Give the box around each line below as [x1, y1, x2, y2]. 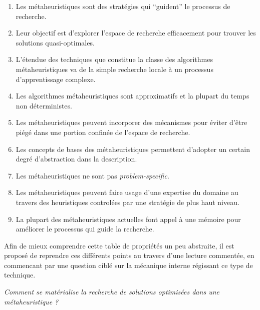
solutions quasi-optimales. [16, 37, 95, 47]
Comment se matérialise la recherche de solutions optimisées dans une [4, 286, 219, 297]
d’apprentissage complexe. [16, 73, 96, 84]
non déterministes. [16, 100, 72, 110]
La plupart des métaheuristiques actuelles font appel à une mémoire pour [16, 213, 241, 224]
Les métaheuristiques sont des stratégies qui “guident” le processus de [16, 1, 230, 11]
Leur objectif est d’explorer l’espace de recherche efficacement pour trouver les [16, 27, 256, 38]
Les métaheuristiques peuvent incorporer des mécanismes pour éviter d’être [16, 117, 247, 127]
